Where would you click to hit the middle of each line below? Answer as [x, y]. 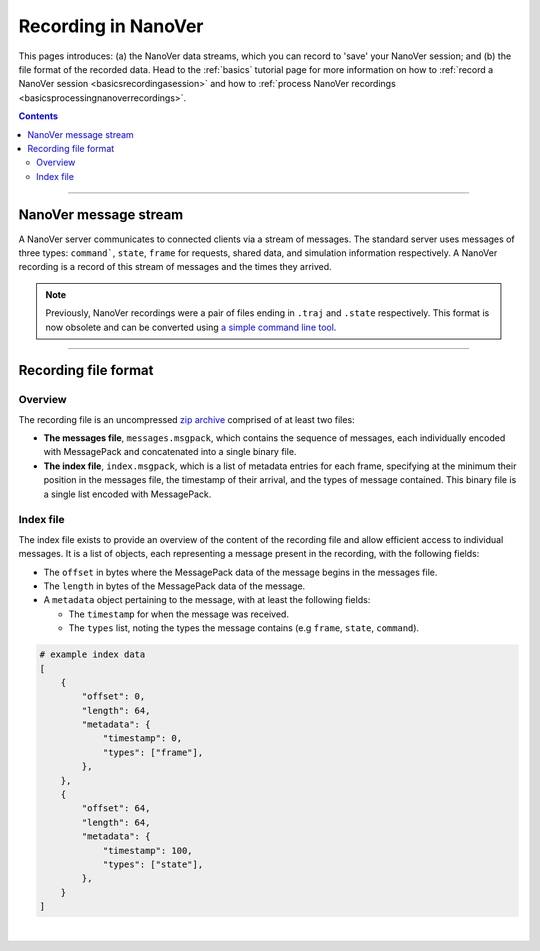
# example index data [92, 654]
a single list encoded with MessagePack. [127, 494]
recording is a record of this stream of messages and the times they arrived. [175, 267]
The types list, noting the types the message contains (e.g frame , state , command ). [244, 628]
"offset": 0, [113, 696]
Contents [38, 116]
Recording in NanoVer [111, 26]
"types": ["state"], [153, 864]
